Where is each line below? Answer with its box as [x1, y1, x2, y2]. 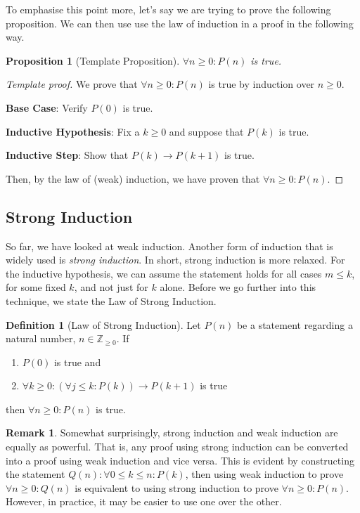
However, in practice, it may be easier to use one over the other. [6, 494, 282, 509]
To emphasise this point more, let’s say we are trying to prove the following [6, 2, 331, 16]
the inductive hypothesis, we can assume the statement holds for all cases [6, 266, 322, 280]
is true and [53, 354, 101, 369]
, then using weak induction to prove [185, 467, 344, 481]
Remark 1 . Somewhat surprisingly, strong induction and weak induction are [6, 425, 338, 440]
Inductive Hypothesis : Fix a [6, 124, 140, 138]
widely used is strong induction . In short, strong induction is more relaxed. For [6, 252, 345, 267]
